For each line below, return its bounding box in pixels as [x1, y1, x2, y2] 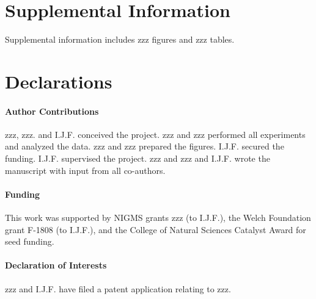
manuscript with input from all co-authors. [5, 164, 166, 176]
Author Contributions [5, 104, 99, 117]
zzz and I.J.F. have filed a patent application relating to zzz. [5, 282, 231, 295]
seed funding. [5, 235, 54, 248]
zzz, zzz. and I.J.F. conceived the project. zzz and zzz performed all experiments [5, 128, 306, 140]
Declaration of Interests [5, 259, 107, 272]
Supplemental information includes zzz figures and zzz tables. [5, 33, 235, 46]
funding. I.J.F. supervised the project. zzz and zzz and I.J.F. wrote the [5, 152, 270, 165]
